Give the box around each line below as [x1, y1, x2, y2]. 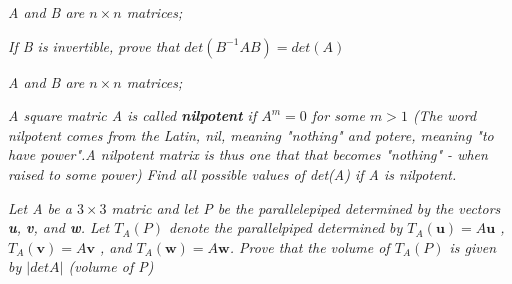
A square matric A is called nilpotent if [8, 105, 257, 126]
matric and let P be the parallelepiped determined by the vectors [111, 197, 501, 218]
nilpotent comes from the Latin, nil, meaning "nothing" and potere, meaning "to [8, 124, 494, 145]
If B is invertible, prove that [8, 35, 180, 56]
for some [311, 105, 365, 126]
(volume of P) [68, 256, 154, 277]
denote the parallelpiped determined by [169, 217, 403, 238]
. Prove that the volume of [229, 236, 390, 257]
